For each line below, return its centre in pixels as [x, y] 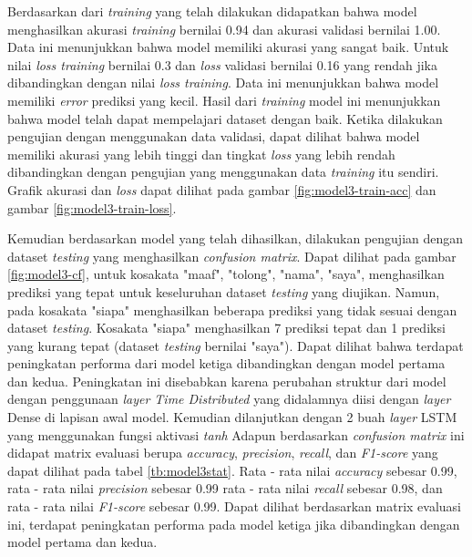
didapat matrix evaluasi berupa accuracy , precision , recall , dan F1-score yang [223, 453]
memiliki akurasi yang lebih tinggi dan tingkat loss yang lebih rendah [201, 154]
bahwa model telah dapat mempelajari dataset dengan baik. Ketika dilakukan [225, 118]
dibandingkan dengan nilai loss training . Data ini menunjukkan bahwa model [223, 83]
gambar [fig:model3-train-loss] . [92, 207]
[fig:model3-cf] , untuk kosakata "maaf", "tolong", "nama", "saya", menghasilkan [226, 274]
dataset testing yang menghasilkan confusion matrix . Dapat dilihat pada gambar [232, 256]
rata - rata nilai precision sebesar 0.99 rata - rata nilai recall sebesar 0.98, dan [225, 488]
